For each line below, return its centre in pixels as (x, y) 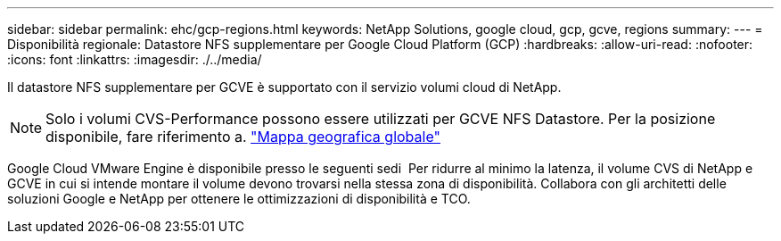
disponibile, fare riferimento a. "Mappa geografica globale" (243, 137)
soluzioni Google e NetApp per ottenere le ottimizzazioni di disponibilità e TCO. (239, 199)
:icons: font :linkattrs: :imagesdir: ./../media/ (135, 59)
